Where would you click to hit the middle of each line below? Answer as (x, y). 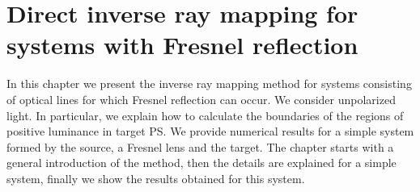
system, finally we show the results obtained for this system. (156, 178)
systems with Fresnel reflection (182, 45)
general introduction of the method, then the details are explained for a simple (202, 163)
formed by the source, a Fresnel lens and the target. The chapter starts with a (200, 146)
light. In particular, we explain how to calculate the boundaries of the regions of (205, 115)
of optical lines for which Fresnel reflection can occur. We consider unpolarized (201, 99)
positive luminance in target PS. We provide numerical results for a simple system (210, 131)
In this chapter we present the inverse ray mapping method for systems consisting (209, 83)
